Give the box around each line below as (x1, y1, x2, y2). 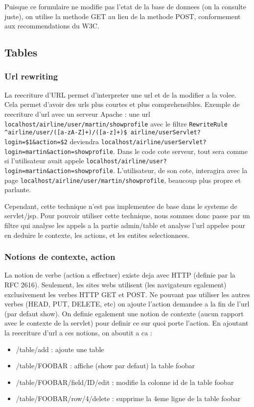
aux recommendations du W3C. (4, 21, 99, 31)
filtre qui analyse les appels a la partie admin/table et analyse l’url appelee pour (4, 220, 246, 230)
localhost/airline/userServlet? (101, 138, 207, 146)
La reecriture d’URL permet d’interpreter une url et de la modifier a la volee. (4, 89, 236, 100)
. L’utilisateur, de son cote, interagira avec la (113, 165, 248, 175)
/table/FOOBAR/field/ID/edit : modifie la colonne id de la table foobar (16, 377, 234, 387)
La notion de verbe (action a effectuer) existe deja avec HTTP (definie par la (4, 270, 235, 280)
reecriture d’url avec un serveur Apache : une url (4, 108, 150, 119)
